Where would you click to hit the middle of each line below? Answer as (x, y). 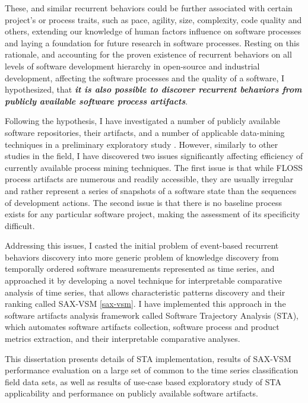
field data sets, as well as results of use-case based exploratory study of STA (143, 381)
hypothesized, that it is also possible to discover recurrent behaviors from (153, 89)
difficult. (20, 225)
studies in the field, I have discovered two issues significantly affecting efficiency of (154, 156)
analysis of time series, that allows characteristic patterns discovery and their (145, 292)
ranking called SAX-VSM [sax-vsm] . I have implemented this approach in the (145, 304)
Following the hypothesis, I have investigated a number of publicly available (143, 121)
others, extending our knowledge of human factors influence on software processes (153, 31)
